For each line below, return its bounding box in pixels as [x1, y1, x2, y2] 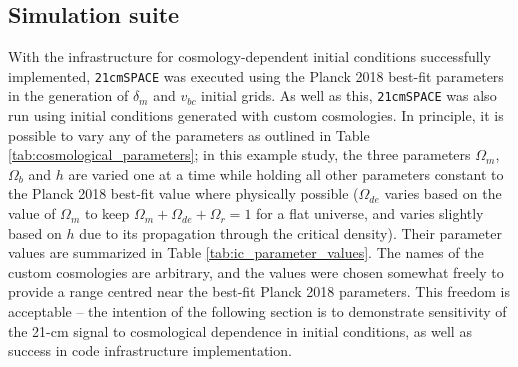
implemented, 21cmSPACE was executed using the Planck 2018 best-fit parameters [8, 65, 504, 86]
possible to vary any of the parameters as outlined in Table [8, 124, 370, 145]
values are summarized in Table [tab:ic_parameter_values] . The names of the [8, 242, 484, 263]
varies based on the [384, 183, 502, 204]
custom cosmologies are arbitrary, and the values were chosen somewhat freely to [8, 261, 504, 282]
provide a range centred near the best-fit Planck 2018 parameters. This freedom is [8, 281, 511, 302]
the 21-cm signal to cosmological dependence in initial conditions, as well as [8, 320, 472, 341]
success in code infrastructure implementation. [8, 340, 292, 361]
